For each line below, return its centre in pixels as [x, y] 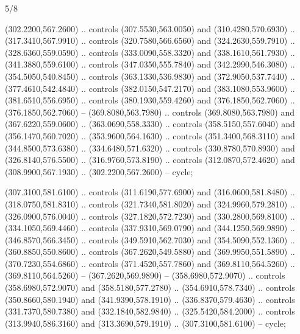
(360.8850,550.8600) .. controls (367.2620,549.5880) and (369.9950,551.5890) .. [150, 252]
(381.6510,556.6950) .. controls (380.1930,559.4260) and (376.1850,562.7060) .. [150, 100]
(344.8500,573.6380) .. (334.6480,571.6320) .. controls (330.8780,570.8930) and [150, 148]
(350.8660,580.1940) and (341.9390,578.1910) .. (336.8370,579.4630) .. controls [150, 299]
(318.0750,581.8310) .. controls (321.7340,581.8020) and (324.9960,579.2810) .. [150, 204]
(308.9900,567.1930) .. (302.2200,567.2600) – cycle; [99, 171]
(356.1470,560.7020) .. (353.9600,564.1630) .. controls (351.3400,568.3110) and [150, 135]
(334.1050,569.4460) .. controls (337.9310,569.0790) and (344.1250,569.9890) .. [150, 228]
